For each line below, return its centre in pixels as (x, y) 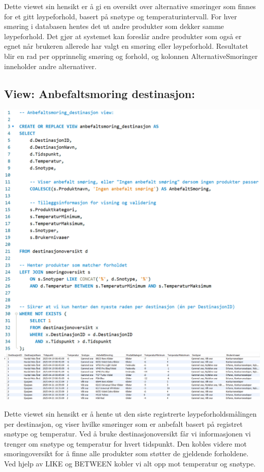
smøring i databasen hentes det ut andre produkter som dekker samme (114, 26)
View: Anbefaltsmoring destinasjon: (100, 93)
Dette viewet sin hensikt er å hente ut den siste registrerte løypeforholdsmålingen (130, 414)
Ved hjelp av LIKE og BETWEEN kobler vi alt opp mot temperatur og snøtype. (130, 464)
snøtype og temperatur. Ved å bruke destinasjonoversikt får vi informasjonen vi (127, 434)
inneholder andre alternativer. (51, 66)
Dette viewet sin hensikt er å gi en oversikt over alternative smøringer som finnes (130, 6)
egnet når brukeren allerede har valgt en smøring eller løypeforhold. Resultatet (126, 46)
